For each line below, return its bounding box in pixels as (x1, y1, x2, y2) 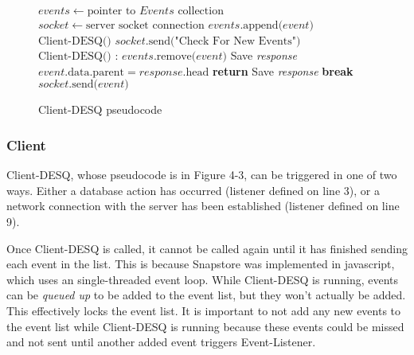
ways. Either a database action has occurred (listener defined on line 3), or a (6, 181, 380, 198)
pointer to (87, 6, 136, 17)
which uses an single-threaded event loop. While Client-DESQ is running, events (6, 271, 399, 287)
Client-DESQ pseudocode (38, 101, 162, 118)
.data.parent (64, 66, 125, 78)
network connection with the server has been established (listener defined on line (6, 197, 400, 214)
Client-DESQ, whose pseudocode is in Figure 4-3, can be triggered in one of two (6, 166, 397, 183)
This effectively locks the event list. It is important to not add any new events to (6, 302, 401, 318)
